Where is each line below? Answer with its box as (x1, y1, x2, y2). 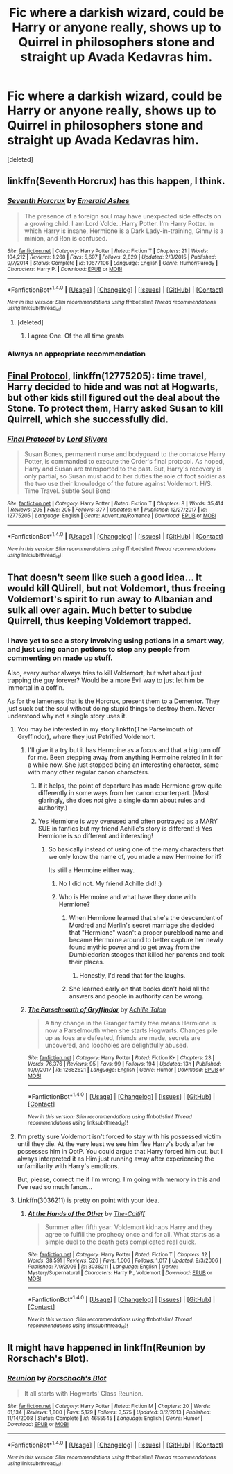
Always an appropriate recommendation (7, 349, 146, 358)
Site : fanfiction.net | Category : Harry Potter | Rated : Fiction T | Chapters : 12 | (27, 1251, 211, 1258)
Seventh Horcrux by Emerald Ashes (7, 196, 130, 206)
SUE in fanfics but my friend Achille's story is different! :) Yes (37, 824, 213, 833)
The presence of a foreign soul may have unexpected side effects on (24, 211, 222, 220)
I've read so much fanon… (17, 1182, 92, 1190)
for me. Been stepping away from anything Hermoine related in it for (27, 753, 223, 761)
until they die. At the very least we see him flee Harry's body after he (17, 1139, 214, 1148)
